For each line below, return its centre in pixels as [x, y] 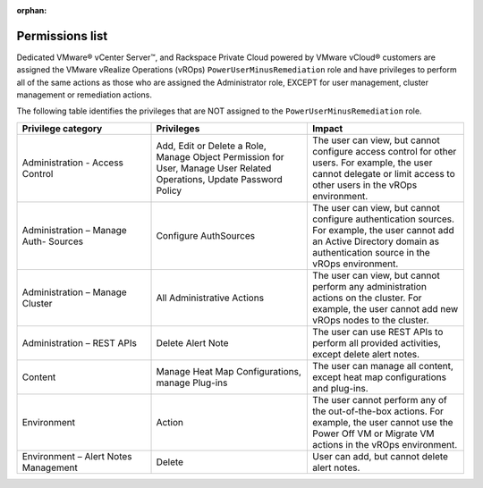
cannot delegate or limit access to [384, 173]
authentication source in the [372, 252]
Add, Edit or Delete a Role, [212, 146]
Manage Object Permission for [220, 156]
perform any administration [369, 286]
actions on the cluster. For [367, 298]
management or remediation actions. [84, 95]
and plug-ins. [340, 388]
